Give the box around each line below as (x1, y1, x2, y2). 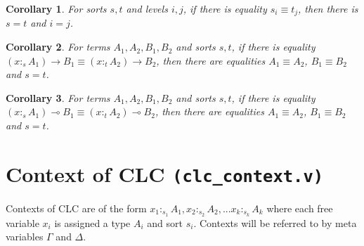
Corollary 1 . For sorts (6, 1, 107, 15)
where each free (266, 200, 333, 215)
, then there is (298, 1, 358, 15)
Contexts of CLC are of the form (6, 200, 147, 215)
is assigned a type (54, 215, 131, 230)
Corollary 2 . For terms (6, 39, 110, 54)
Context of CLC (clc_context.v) (6, 159, 324, 188)
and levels (126, 1, 168, 15)
